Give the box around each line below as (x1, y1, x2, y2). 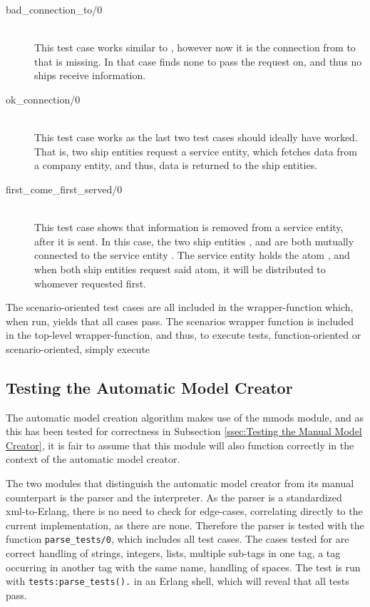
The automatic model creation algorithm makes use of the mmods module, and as (6, 409, 364, 424)
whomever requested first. (34, 275, 146, 290)
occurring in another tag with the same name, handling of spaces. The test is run (6, 559, 361, 574)
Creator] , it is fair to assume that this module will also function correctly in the (6, 437, 354, 452)
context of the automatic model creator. (6, 452, 180, 466)
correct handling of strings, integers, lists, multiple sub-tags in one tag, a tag (6, 546, 341, 561)
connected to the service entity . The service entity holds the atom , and (34, 248, 350, 262)
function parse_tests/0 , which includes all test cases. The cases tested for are (6, 531, 349, 546)
